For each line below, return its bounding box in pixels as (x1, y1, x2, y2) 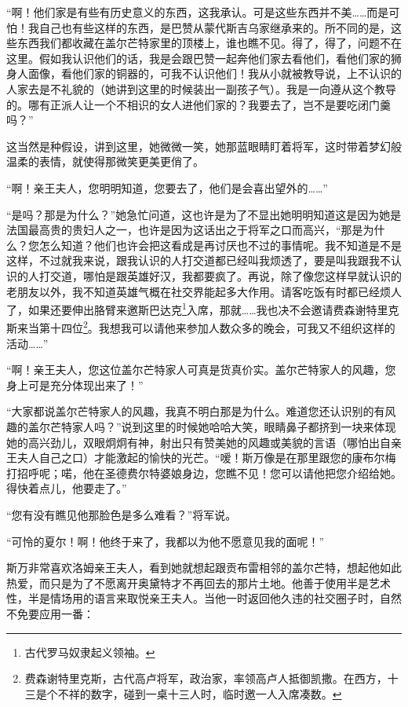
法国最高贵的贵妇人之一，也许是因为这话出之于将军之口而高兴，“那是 (6, 222, 363, 238)
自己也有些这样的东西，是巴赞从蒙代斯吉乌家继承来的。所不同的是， (38, 19, 391, 35)
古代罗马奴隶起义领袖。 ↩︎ (24, 643, 155, 660)
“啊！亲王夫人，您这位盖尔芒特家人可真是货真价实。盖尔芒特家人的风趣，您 (6, 361, 396, 378)
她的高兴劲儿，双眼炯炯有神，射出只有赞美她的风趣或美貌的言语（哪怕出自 (6, 434, 391, 450)
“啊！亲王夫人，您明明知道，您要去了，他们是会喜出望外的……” (6, 179, 328, 196)
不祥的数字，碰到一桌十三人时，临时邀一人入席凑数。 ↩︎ (57, 685, 342, 702)
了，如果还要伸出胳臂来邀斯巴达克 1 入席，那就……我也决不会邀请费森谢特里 (6, 299, 388, 317)
